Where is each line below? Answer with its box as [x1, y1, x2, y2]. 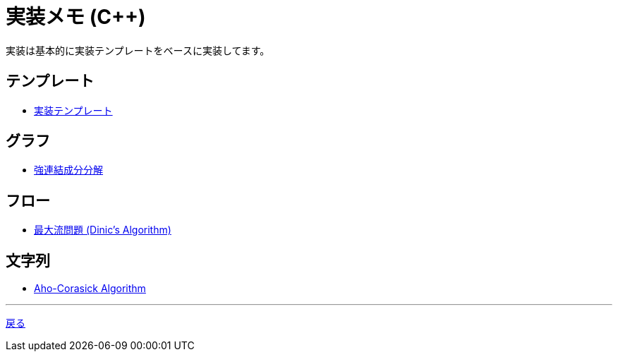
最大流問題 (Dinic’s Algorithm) [34, 224, 171, 236]
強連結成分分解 [34, 164, 103, 176]
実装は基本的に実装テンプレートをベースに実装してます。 [6, 44, 270, 56]
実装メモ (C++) [6, 5, 146, 29]
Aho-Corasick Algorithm [34, 282, 146, 295]
